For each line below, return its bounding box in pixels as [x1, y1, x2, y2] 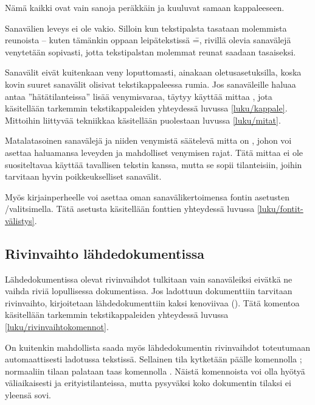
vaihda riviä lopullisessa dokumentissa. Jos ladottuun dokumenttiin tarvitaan [5, 284, 292, 297]
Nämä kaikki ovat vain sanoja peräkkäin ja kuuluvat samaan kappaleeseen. [5, 1, 285, 13]
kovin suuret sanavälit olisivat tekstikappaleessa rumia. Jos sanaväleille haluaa [5, 77, 296, 90]
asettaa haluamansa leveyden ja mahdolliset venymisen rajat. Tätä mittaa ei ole [5, 146, 303, 158]
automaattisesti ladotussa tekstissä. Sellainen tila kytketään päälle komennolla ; [5, 353, 302, 365]
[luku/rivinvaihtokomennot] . [5, 320, 109, 333]
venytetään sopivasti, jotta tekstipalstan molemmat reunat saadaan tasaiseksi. [5, 45, 296, 58]
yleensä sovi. [5, 389, 51, 401]
